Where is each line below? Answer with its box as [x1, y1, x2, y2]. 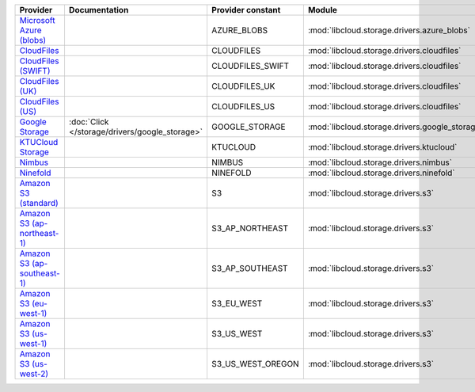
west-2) [19, 368, 49, 379]
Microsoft [19, 15, 55, 25]
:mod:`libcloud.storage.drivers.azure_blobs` [307, 25, 471, 36]
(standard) [19, 198, 59, 208]
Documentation [68, 5, 129, 15]
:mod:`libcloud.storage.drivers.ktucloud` [307, 142, 458, 152]
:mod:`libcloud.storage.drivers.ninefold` [307, 167, 455, 178]
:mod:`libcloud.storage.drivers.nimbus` [307, 157, 453, 168]
